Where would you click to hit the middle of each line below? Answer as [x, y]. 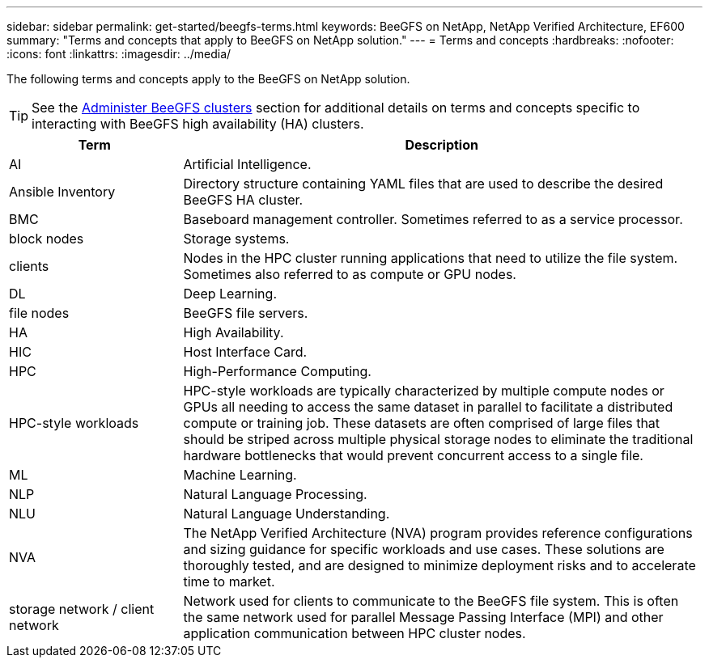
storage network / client [82, 609]
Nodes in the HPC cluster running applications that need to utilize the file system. [431, 258]
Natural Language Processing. [275, 494]
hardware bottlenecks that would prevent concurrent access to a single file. [413, 455]
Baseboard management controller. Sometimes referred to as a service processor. [433, 219]
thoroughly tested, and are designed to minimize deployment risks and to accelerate [439, 565]
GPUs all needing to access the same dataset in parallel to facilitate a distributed [428, 407]
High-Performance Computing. [277, 371]
